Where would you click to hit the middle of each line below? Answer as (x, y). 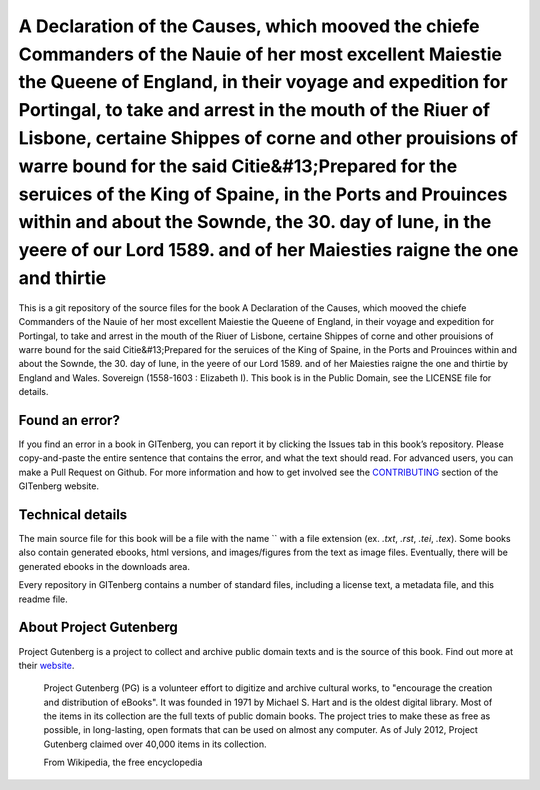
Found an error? (69, 420)
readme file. (43, 599)
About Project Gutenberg (98, 627)
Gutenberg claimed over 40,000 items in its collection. (155, 744)
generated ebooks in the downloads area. (104, 566)
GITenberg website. (59, 486)
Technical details (73, 514)
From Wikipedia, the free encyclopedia (123, 762)
